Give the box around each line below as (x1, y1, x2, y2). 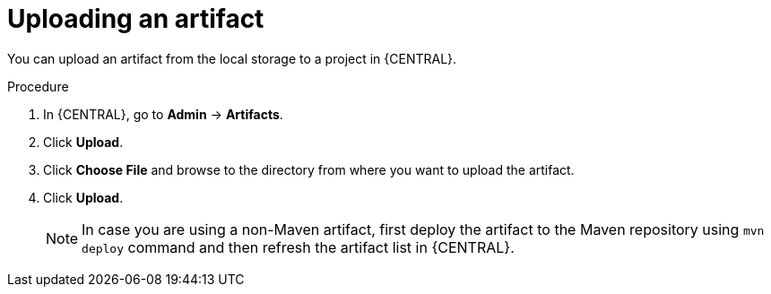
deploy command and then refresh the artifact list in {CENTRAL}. (82, 238, 515, 256)
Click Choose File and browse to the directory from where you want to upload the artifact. (43, 161, 575, 177)
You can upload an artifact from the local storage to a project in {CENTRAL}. (7, 50, 457, 66)
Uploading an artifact (7, 4, 264, 34)
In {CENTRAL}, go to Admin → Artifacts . (43, 106, 283, 122)
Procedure (7, 78, 69, 94)
